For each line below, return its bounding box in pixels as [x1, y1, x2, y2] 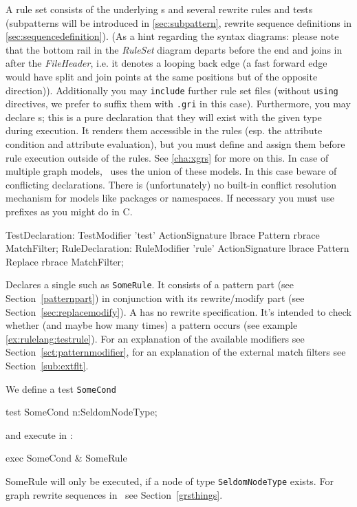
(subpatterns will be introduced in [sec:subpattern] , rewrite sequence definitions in [6, 15, 352, 30]
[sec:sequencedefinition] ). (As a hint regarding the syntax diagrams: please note [6, 29, 339, 43]
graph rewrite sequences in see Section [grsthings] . [6, 487, 223, 501]
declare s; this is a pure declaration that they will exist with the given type [6, 109, 322, 124]
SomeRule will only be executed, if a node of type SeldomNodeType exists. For [6, 474, 334, 488]
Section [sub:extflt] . [6, 358, 89, 373]
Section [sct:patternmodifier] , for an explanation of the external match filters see [6, 345, 346, 359]
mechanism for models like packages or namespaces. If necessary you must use [6, 191, 334, 205]
